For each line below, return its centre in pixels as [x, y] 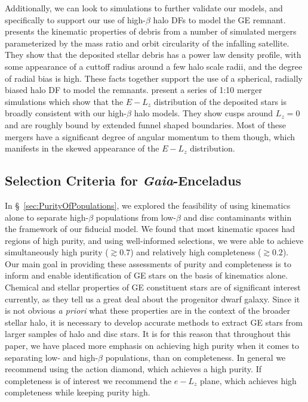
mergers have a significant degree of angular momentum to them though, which [150, 136]
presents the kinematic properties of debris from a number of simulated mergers [151, 31]
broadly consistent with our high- [66, 113]
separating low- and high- [52, 357]
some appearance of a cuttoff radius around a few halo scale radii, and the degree [154, 66]
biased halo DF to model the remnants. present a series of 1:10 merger [134, 90]
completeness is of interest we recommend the [88, 380]
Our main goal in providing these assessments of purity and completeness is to [148, 263]
